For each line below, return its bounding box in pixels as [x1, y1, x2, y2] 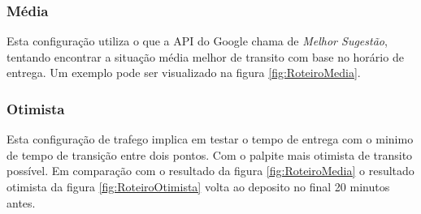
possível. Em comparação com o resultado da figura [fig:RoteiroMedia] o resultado [7, 162, 414, 179]
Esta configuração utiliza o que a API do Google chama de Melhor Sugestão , [7, 32, 388, 49]
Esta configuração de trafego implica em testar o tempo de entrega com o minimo [7, 131, 414, 148]
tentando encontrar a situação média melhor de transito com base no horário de [7, 48, 404, 65]
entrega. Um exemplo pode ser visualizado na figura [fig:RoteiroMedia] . [7, 64, 361, 81]
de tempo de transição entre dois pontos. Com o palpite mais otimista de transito [7, 146, 413, 163]
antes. [7, 194, 36, 211]
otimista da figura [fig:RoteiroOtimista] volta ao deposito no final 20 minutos [7, 178, 390, 195]
